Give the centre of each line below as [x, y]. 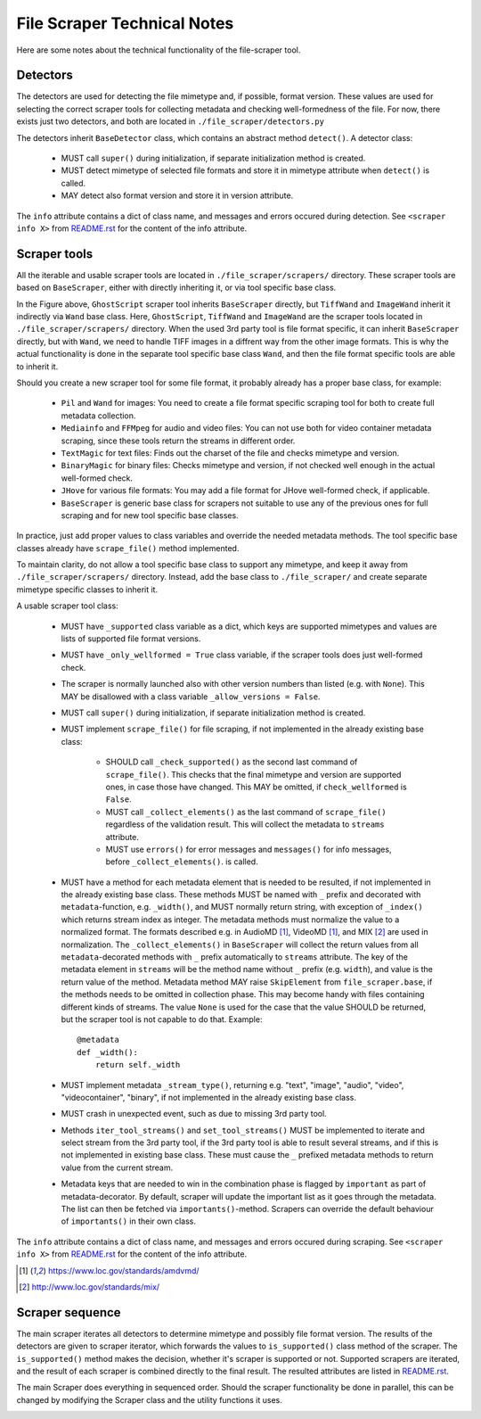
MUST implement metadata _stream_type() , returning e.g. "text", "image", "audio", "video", [232, 1085]
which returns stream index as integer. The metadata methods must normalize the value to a [230, 920]
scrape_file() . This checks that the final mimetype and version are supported [253, 774]
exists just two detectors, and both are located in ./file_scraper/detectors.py [171, 121]
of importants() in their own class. [128, 1221]
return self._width [138, 1065]
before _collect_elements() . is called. [182, 862]
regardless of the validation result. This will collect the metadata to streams [245, 824]
